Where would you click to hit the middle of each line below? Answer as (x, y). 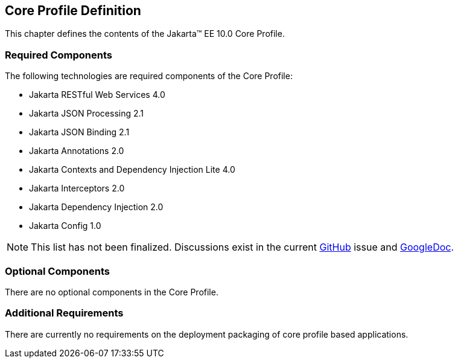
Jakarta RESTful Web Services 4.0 (97, 95)
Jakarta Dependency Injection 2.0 (96, 207)
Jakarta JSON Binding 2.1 (79, 132)
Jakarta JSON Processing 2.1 (87, 114)
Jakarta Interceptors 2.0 (77, 188)
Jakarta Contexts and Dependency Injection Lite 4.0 (132, 170)
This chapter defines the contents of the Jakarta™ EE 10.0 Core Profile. (145, 34)
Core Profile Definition (73, 11)
